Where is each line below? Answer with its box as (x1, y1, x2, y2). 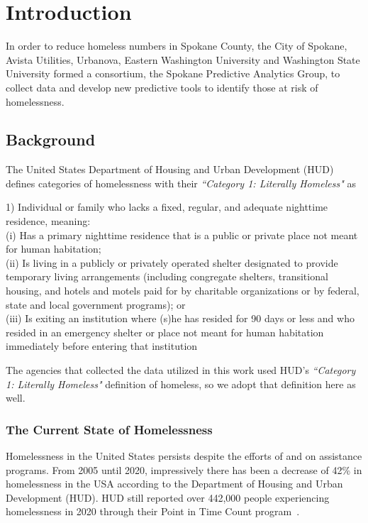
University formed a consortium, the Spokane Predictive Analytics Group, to (6, 66, 340, 81)
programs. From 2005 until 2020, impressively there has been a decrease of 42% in (6, 462, 362, 477)
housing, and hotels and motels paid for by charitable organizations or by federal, (6, 283, 359, 298)
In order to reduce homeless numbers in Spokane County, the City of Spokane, (6, 38, 347, 53)
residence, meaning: (6, 214, 91, 229)
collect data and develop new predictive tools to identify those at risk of (6, 79, 318, 94)
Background (6, 128, 96, 150)
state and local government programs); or (6, 297, 186, 312)
